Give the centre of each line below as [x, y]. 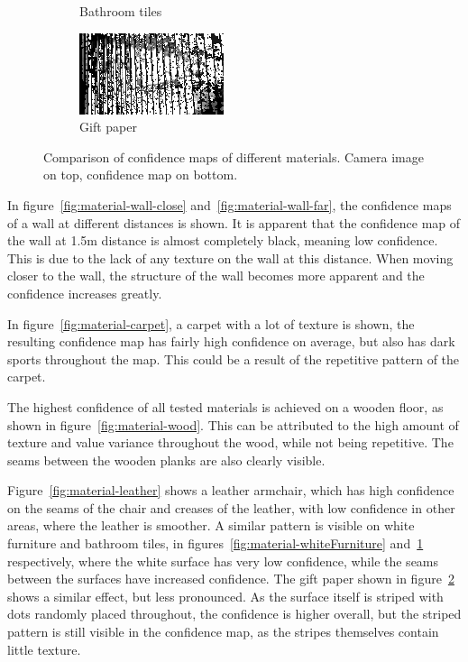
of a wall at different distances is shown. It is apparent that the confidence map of [234, 222]
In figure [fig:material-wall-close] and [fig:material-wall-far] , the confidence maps [229, 204]
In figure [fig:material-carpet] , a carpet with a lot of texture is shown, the [211, 323]
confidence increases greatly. [85, 293]
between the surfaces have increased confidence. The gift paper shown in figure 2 [231, 579]
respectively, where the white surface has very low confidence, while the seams [223, 561]
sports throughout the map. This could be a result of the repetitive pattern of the [234, 359]
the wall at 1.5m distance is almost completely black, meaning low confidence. [223, 240]
